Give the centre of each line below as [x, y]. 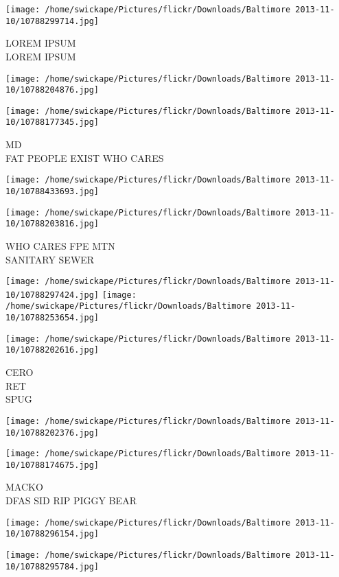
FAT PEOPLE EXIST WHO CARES [85, 157]
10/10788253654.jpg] [52, 318]
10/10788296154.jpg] [52, 534]
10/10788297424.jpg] [52, 295]
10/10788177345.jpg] [52, 122]
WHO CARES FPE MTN [60, 245]
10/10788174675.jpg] [52, 465]
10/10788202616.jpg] [52, 350]
